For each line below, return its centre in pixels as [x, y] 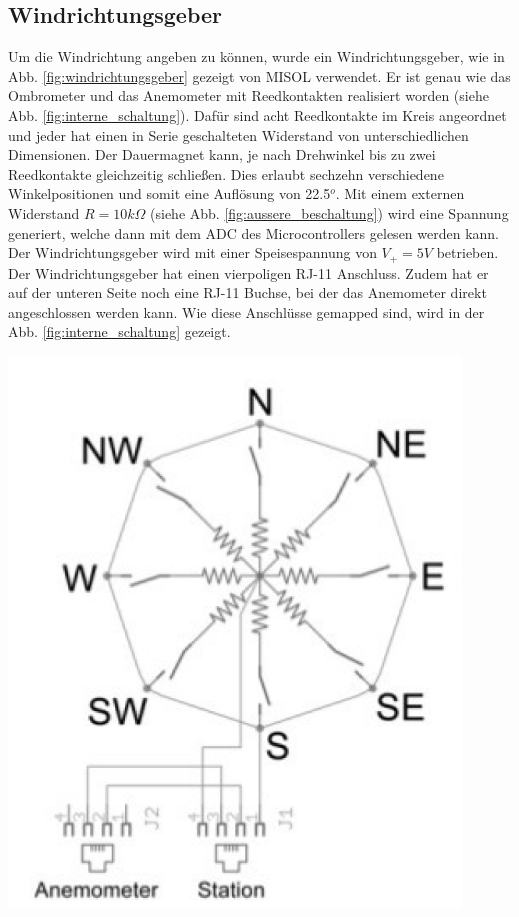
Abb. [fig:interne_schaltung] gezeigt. [119, 331]
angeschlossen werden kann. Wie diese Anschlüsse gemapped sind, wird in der [246, 311]
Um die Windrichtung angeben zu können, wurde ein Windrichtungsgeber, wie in [256, 56]
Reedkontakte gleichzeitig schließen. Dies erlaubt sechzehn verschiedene [226, 173]
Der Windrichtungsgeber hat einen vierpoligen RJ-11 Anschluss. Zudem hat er [248, 272]
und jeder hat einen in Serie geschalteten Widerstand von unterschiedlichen [238, 134]
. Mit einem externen [400, 193]
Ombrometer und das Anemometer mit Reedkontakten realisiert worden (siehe [248, 95]
